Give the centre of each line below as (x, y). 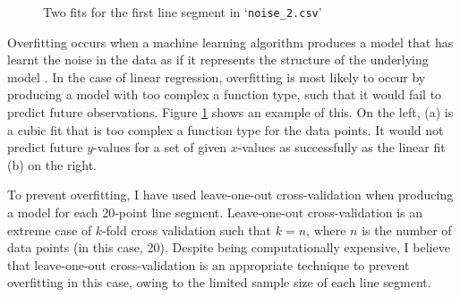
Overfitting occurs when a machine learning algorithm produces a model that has (230, 42)
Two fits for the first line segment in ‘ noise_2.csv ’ (183, 12)
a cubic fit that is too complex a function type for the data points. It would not (226, 129)
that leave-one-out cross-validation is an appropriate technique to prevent (209, 264)
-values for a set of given (160, 147)
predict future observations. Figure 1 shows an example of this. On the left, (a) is (230, 112)
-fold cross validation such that (187, 229)
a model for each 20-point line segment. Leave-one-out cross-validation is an (215, 212)
